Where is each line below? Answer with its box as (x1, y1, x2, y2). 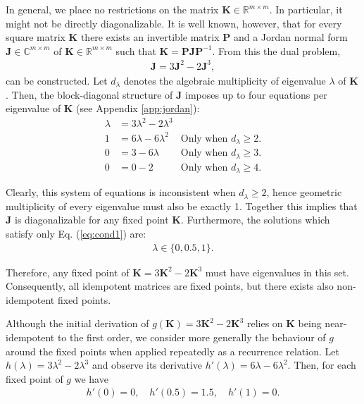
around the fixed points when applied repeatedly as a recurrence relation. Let (6, 343, 339, 358)
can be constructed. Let (6, 73, 108, 87)
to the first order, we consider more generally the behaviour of (57, 329, 326, 344)
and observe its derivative (92, 357, 203, 372)
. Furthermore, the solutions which (180, 212, 330, 227)
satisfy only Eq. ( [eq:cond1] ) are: (6, 226, 146, 240)
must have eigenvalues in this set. (205, 264, 349, 279)
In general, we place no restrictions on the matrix (6, 2, 219, 16)
